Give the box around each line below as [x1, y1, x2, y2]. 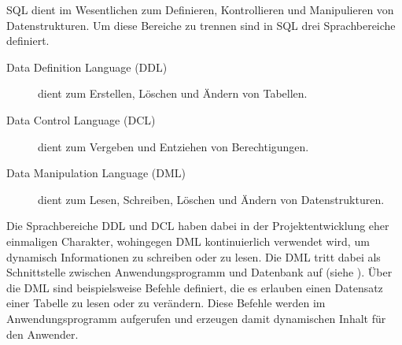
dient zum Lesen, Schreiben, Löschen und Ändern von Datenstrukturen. [38, 191, 385, 207]
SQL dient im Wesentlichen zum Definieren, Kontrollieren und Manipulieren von [6, 2, 394, 17]
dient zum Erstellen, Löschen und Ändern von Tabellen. [38, 85, 308, 102]
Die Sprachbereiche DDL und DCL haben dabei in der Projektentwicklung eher [6, 217, 389, 234]
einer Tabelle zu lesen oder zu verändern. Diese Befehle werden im [6, 295, 326, 311]
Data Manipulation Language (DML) [6, 165, 186, 181]
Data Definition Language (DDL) [6, 58, 168, 75]
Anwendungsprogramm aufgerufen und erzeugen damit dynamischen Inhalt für [6, 310, 386, 326]
